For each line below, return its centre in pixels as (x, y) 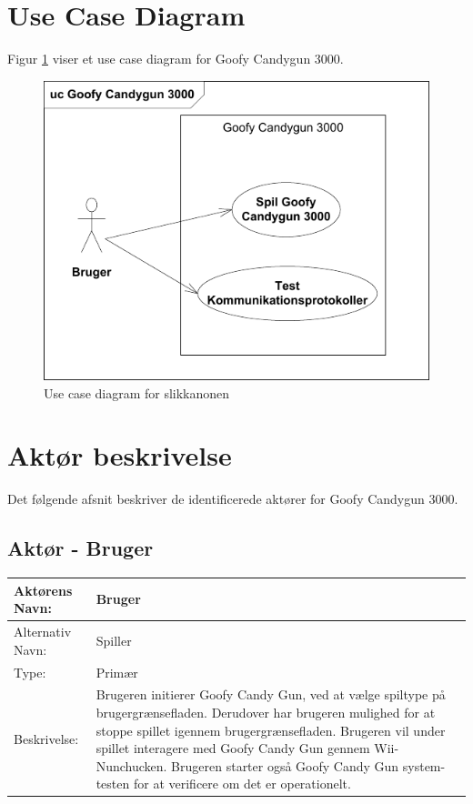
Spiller (114, 640)
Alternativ (43, 632)
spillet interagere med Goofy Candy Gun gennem (233, 748)
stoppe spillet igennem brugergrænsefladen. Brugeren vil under (271, 730)
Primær (117, 672)
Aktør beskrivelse (120, 455)
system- (424, 765)
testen (113, 784)
